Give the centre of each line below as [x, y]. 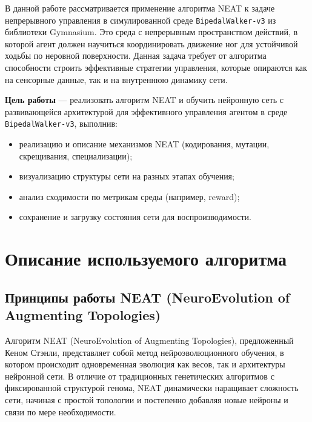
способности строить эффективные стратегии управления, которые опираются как [156, 68]
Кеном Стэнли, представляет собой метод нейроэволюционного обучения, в [144, 352]
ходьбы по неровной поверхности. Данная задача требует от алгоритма [136, 55]
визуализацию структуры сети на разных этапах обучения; [127, 176]
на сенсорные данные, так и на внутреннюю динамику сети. [116, 79]
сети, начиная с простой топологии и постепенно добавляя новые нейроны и [147, 399]
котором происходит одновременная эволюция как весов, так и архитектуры [145, 364]
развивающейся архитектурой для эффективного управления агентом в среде [146, 111]
